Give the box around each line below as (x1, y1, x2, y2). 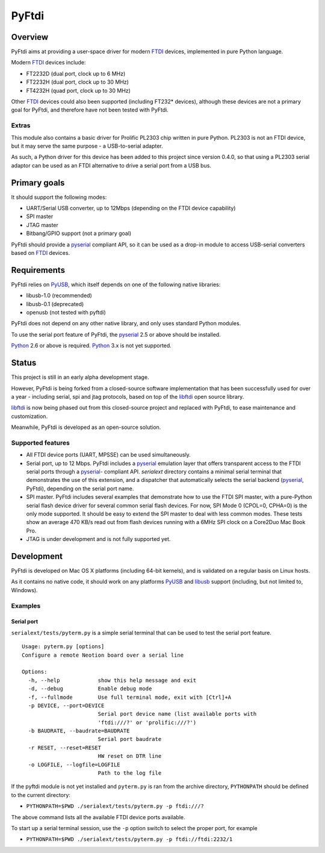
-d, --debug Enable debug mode (28, 686, 152, 692)
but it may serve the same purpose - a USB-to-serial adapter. (11, 142, 163, 149)
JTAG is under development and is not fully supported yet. (26, 536, 171, 543)
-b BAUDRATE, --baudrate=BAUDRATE (28, 728, 130, 734)
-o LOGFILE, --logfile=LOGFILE (28, 761, 120, 768)
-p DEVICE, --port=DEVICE (28, 702, 105, 709)
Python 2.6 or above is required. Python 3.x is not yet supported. (11, 342, 172, 349)
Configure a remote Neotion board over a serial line (22, 651, 184, 658)
